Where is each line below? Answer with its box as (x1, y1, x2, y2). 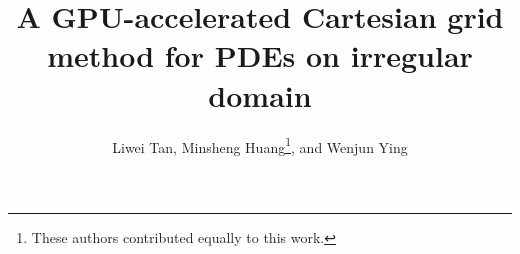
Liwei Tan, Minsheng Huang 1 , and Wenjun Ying (112, 133, 408, 157)
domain (208, 74, 312, 115)
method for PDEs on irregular (47, 35, 473, 76)
